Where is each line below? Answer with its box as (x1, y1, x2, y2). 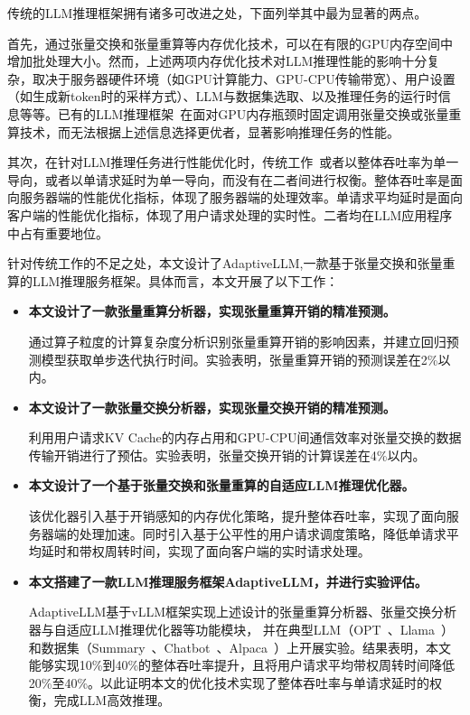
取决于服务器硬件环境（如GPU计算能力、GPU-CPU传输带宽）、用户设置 (32, 69, 456, 88)
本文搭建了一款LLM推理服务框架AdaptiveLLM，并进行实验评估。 (28, 571, 428, 590)
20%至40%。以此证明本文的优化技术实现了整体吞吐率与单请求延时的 (28, 673, 430, 692)
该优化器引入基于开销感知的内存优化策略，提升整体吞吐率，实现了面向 (28, 506, 446, 525)
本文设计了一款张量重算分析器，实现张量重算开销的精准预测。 (28, 302, 396, 320)
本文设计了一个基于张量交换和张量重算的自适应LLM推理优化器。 (28, 476, 415, 495)
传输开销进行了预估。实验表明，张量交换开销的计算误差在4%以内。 (28, 445, 426, 464)
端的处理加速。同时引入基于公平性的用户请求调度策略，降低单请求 (53, 524, 446, 543)
